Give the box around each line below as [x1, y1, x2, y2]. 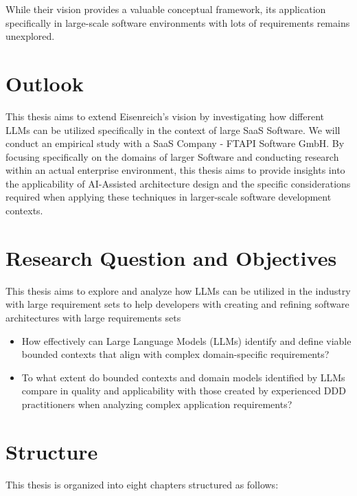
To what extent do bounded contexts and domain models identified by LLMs [21, 370, 345, 384]
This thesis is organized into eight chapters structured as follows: [5, 477, 279, 491]
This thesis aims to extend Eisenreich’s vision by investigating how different [5, 109, 325, 123]
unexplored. [5, 29, 55, 43]
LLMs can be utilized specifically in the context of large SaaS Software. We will [5, 122, 341, 137]
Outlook [5, 69, 84, 97]
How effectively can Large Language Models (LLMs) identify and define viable [21, 333, 352, 348]
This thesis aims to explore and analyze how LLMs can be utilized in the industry [5, 283, 351, 297]
